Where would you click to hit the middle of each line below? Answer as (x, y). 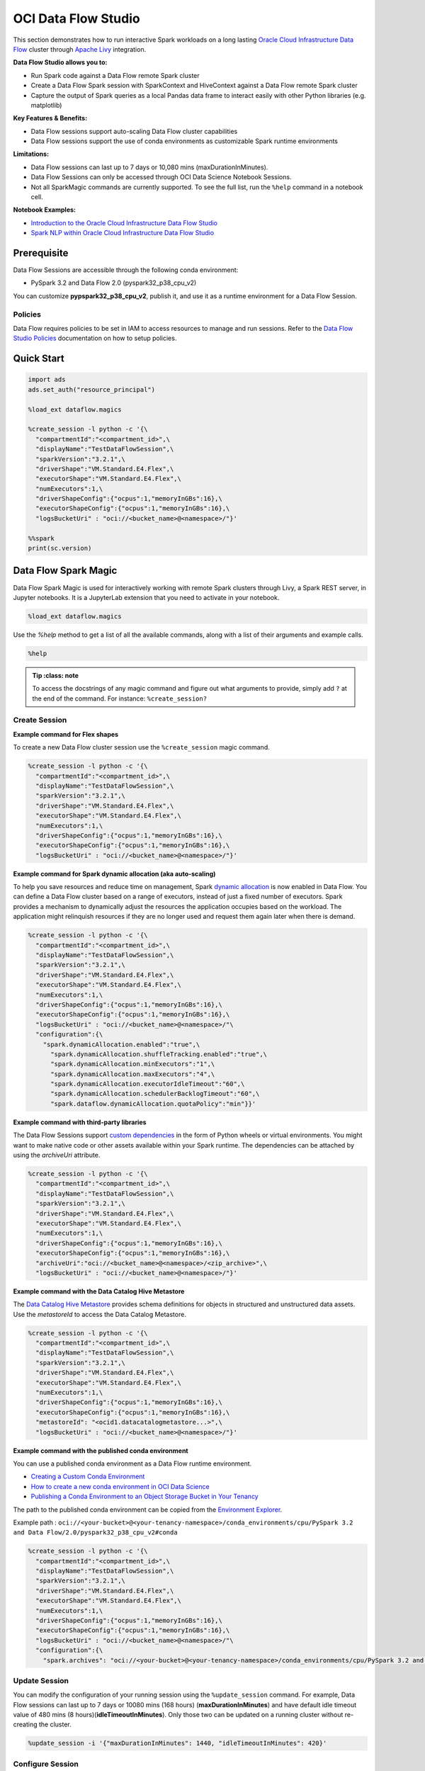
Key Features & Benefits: (50, 118)
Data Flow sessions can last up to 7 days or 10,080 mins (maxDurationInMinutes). (149, 167)
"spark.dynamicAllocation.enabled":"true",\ (121, 1044)
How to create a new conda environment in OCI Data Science (120, 1486)
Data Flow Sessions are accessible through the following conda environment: (126, 270)
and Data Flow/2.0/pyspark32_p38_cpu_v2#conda (95, 1533)
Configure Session (46, 1764)
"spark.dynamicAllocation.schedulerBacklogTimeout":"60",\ (155, 1094)
